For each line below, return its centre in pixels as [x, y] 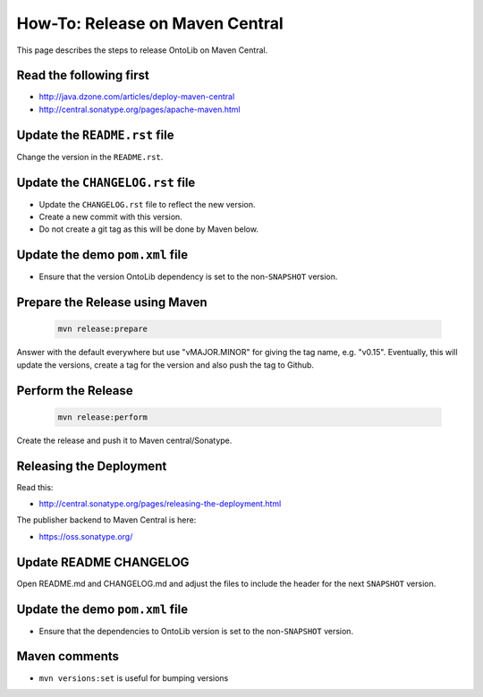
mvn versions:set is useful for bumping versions [134, 678]
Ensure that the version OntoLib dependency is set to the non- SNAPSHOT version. [188, 276]
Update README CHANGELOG [103, 562]
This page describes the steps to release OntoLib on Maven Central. [142, 50]
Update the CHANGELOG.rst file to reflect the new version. [147, 204]
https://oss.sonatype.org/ [86, 536]
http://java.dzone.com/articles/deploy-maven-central [137, 97]
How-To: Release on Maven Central [150, 23]
